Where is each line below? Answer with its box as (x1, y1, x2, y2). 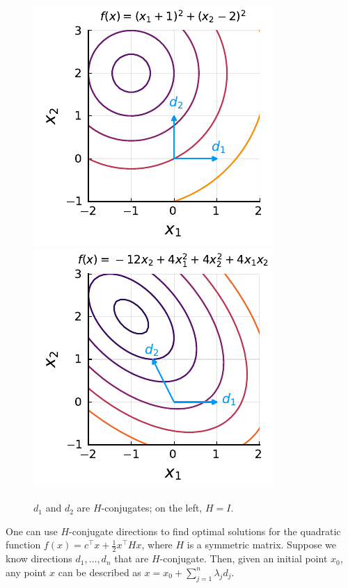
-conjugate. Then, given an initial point (159, 551, 328, 566)
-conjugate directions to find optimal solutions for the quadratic (69, 523, 341, 538)
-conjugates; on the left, (101, 500, 203, 515)
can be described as (58, 564, 141, 579)
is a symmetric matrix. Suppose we (187, 537, 336, 552)
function (6, 537, 41, 552)
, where (141, 537, 173, 552)
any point (6, 564, 47, 579)
